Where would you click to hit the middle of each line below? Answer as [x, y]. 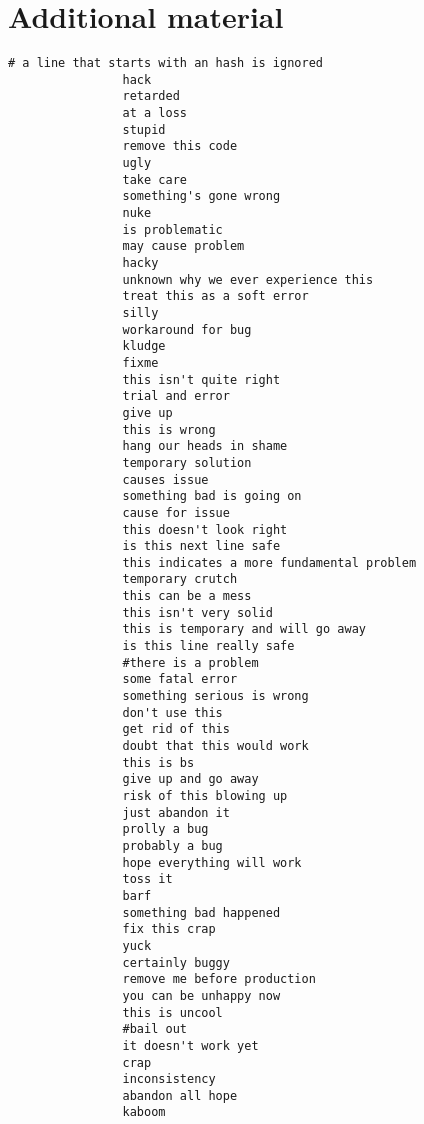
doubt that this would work [215, 746]
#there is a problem [190, 662]
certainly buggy [176, 962]
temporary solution [187, 462]
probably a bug [172, 845]
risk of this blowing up [205, 796]
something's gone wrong [201, 196]
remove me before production [219, 979]
